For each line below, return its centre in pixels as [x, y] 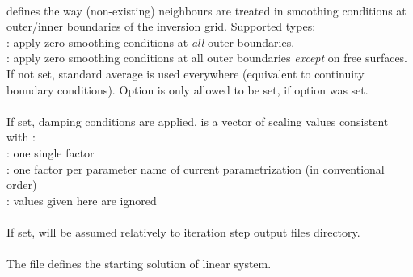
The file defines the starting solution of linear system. [139, 264]
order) [22, 185]
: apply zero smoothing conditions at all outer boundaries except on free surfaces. [207, 58]
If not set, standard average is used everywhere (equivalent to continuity [185, 73]
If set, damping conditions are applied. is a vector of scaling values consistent [198, 121]
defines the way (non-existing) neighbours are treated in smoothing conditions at [206, 10]
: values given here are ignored [82, 200]
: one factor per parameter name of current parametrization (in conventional [196, 168]
